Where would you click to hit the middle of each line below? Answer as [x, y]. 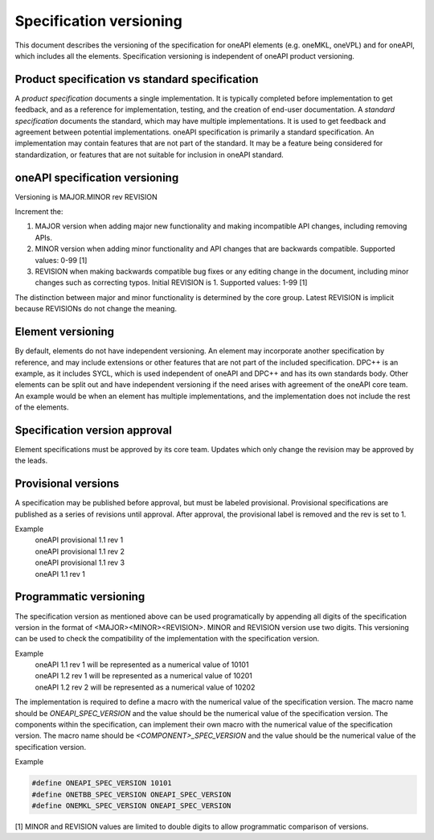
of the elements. [42, 407]
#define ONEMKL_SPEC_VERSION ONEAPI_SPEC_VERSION [131, 805]
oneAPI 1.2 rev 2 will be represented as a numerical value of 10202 [145, 687]
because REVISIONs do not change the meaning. [96, 309]
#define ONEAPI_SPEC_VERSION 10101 [102, 783]
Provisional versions [67, 484]
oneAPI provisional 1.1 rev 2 [80, 551]
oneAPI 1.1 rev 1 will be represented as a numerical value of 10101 [142, 665]
